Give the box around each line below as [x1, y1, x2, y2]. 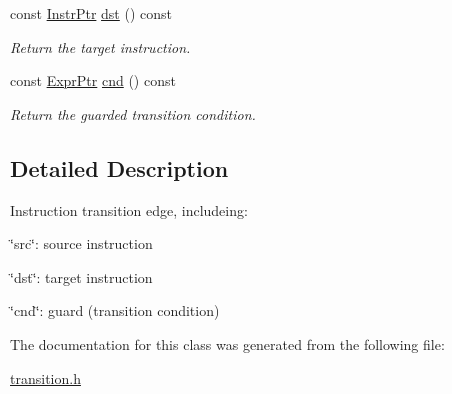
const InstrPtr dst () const [10, 3, 172, 23]
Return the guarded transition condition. [10, 103, 256, 124]
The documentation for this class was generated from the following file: [10, 333, 445, 354]
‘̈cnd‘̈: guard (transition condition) [10, 300, 220, 321]
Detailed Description [10, 152, 229, 183]
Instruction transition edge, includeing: [10, 199, 248, 220]
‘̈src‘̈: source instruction [10, 233, 153, 254]
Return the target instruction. [10, 36, 191, 57]
